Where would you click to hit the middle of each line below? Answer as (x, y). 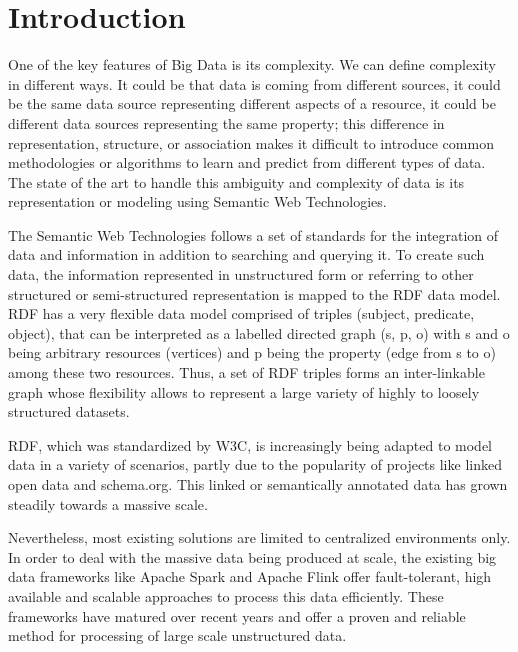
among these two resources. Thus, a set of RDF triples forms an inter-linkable (246, 372)
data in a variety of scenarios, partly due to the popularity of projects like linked (255, 464)
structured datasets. (69, 411)
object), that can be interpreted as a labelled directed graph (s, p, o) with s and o (259, 332)
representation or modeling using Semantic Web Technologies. (197, 201)
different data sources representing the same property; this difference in (226, 122)
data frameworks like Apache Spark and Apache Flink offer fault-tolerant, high (250, 576)
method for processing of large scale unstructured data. (177, 635)
